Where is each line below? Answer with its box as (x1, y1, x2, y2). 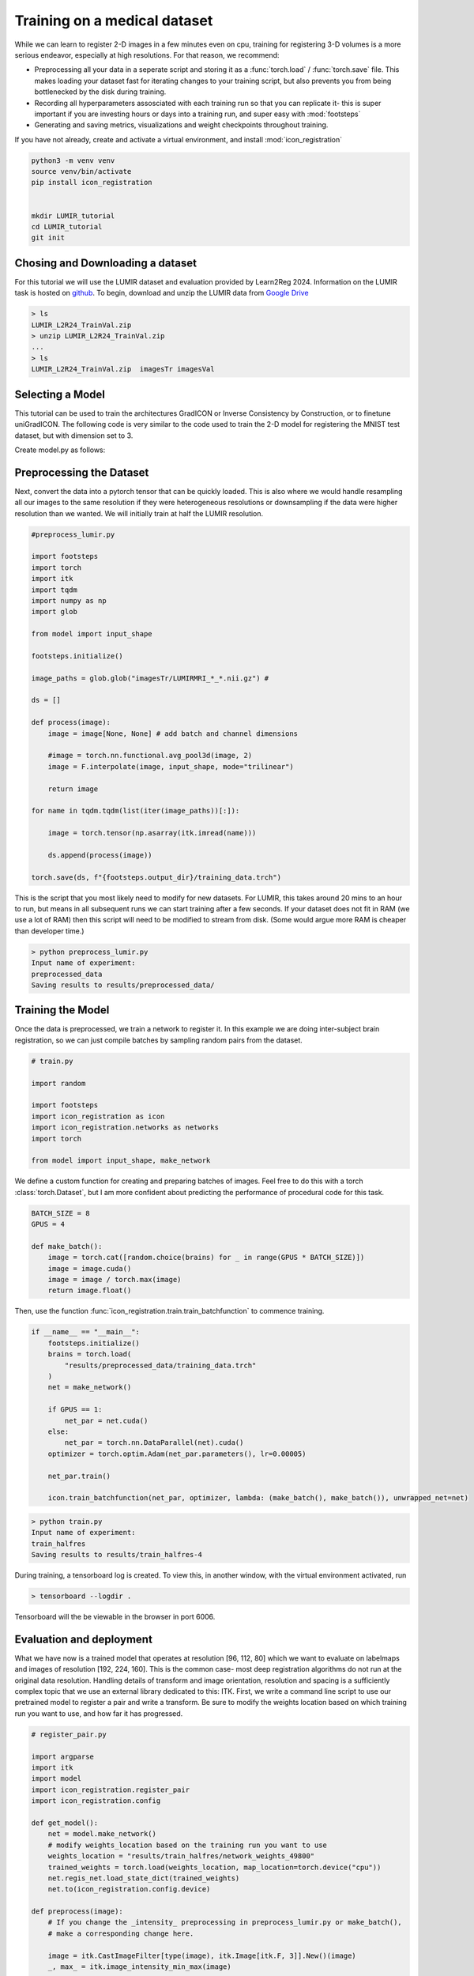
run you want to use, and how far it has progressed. (14, 1708, 183, 1718)
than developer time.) (14, 926, 85, 936)
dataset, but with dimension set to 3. (14, 431, 134, 440)
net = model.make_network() (47, 1830, 157, 1838)
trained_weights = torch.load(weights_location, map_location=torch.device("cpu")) (47, 1862, 382, 1872)
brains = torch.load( (47, 1350, 132, 1359)
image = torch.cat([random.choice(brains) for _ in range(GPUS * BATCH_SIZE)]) (47, 1253, 365, 1262)
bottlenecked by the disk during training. (34, 87, 167, 96)
